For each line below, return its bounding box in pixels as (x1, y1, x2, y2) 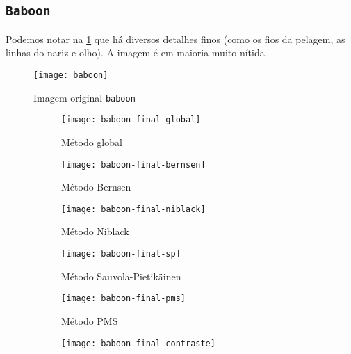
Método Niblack (61, 224, 129, 239)
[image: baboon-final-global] (61, 115, 201, 125)
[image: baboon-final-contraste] (61, 338, 215, 348)
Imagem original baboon (33, 90, 136, 104)
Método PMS (61, 313, 118, 328)
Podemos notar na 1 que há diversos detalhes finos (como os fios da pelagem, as (6, 31, 345, 46)
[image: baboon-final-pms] (61, 293, 186, 304)
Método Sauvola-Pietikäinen (61, 268, 181, 283)
